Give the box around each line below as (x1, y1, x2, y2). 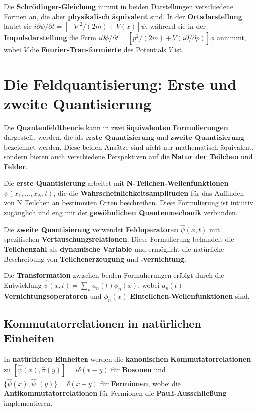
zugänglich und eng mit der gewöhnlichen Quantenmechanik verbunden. (4, 207, 238, 218)
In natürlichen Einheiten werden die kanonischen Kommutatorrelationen (4, 354, 251, 364)
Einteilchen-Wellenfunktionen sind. (130, 290, 250, 301)
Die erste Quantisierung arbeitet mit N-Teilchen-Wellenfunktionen (4, 178, 229, 188)
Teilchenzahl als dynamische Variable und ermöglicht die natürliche (4, 244, 224, 254)
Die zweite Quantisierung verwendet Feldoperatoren (4, 224, 178, 234)
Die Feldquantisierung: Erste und (4, 74, 237, 94)
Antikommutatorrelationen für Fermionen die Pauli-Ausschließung (4, 388, 227, 398)
